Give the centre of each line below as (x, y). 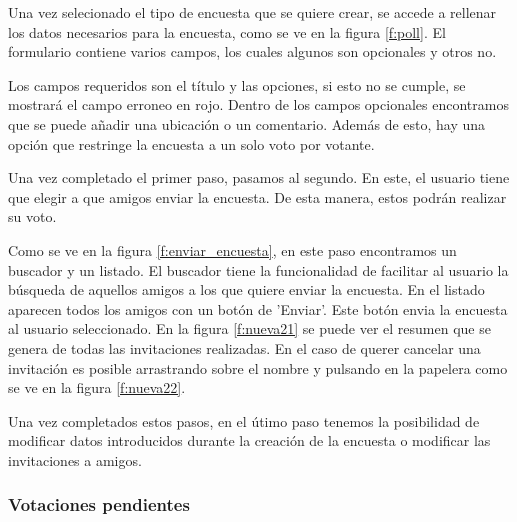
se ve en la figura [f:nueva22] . (97, 387)
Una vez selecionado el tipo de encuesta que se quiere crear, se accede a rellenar (252, 12)
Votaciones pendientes (99, 504)
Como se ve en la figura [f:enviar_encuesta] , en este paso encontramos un (232, 249)
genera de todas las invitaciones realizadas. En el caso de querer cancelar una (244, 347)
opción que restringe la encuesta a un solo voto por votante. (191, 143)
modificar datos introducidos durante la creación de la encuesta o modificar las (249, 440)
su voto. (32, 216)
